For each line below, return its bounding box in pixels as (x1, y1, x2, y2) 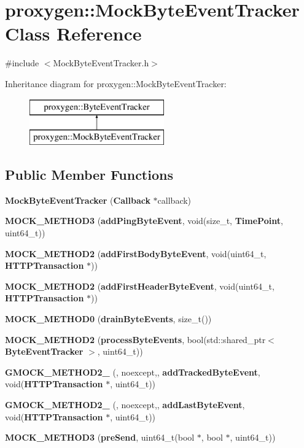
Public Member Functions (5, 165, 173, 184)
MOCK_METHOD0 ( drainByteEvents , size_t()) (5, 312, 212, 325)
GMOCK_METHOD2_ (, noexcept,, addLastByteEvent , (5, 398, 245, 411)
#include (5, 56, 39, 69)
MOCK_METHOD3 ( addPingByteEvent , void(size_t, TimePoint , (5, 214, 283, 227)
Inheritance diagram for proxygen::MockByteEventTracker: (5, 77, 227, 90)
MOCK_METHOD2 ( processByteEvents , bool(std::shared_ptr (5, 333, 266, 346)
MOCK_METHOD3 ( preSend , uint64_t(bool (5, 431, 195, 444)
